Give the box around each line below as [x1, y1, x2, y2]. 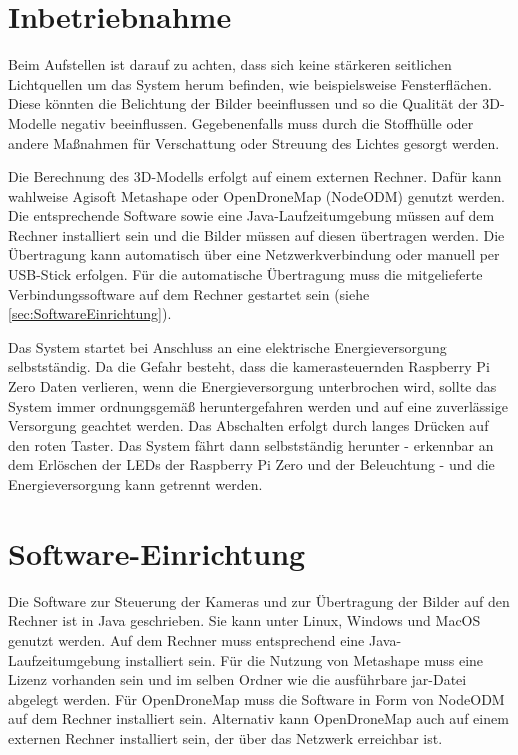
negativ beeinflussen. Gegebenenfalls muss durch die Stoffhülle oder [60, 112, 474, 133]
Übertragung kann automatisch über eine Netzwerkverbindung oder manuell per [8, 244, 500, 265]
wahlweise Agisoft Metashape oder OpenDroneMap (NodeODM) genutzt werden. [8, 185, 505, 206]
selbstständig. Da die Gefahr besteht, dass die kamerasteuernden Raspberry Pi [8, 356, 490, 377]
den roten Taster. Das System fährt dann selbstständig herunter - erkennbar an [8, 434, 494, 455]
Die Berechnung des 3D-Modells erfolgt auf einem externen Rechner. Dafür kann [8, 166, 502, 187]
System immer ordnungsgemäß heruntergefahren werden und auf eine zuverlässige [8, 395, 508, 416]
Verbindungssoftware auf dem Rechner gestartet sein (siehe [8, 283, 370, 304]
